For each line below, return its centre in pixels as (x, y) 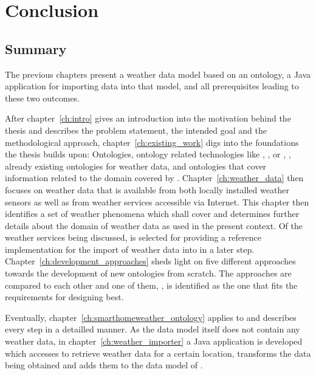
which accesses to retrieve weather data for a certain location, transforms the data (158, 353)
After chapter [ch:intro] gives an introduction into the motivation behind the (148, 118)
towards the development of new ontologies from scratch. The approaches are (148, 273)
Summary (36, 48)
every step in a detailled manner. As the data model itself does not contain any (153, 329)
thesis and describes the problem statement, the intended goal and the (136, 130)
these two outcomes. (43, 98)
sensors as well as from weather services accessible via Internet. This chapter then (157, 201)
